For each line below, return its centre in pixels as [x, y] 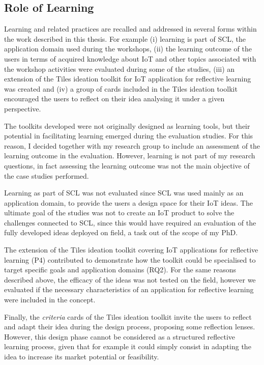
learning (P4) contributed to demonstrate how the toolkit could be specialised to [130, 259]
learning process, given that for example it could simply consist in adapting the [128, 346]
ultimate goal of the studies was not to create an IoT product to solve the [119, 213]
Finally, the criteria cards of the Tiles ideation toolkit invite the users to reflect [128, 316]
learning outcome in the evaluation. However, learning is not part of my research [130, 156]
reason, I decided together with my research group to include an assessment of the [132, 145]
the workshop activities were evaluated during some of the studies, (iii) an [120, 68]
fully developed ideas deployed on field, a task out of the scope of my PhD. [121, 232]
